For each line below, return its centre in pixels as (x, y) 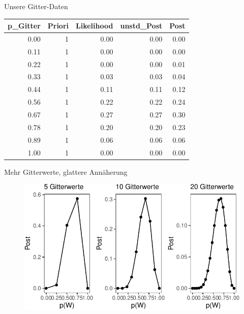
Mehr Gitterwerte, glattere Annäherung (66, 171)
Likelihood (95, 26)
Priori (58, 26)
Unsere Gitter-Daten (36, 6)
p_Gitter (24, 26)
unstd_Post (141, 26)
